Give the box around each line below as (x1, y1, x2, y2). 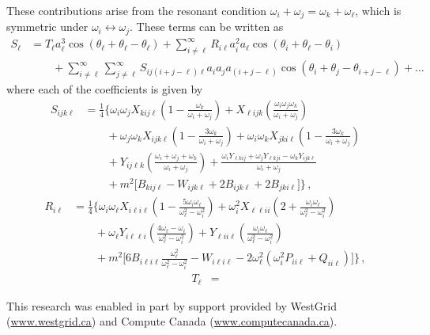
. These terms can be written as (130, 18, 284, 35)
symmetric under (6, 18, 89, 35)
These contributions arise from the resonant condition (6, 2, 267, 18)
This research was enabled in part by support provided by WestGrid (6, 297, 338, 314)
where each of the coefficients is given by (6, 81, 203, 97)
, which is (355, 2, 402, 18)
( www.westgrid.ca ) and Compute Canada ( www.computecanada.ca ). (6, 313, 338, 329)
